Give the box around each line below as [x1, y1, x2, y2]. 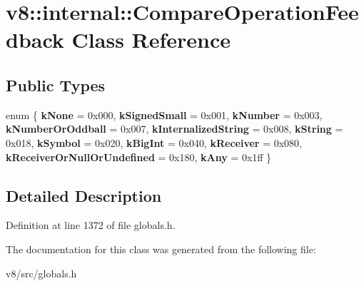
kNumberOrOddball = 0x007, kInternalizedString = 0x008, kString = [6, 121, 343, 136]
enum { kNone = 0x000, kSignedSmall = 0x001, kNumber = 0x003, [6, 107, 323, 122]
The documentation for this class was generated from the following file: [6, 241, 316, 256]
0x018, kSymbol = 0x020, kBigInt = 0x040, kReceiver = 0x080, [6, 135, 302, 150]
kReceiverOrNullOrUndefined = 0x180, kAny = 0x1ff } [6, 149, 272, 164]
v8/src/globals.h [6, 265, 77, 280]
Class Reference [71, 25, 231, 54]
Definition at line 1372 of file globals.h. [6, 218, 176, 233]
